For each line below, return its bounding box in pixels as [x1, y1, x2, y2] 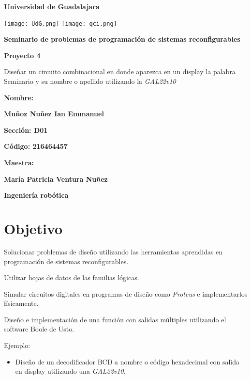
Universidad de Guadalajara [4, 1, 100, 11]
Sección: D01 [4, 125, 48, 135]
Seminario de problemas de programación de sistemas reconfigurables [4, 34, 240, 44]
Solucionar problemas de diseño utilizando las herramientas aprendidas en [4, 246, 223, 256]
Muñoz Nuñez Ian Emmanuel [4, 109, 104, 119]
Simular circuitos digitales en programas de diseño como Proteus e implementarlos [4, 288, 248, 299]
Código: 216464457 [4, 141, 68, 151]
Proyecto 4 [4, 50, 41, 60]
